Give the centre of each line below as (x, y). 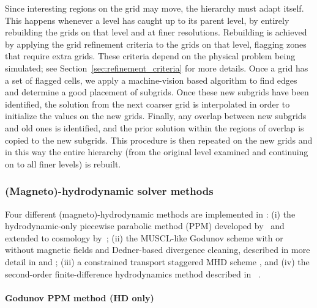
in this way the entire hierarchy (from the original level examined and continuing (157, 152)
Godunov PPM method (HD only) (80, 297)
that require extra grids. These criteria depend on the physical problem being (150, 56)
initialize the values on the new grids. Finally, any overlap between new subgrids (156, 116)
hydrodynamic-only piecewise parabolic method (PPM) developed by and (145, 226)
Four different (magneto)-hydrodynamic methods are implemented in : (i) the (150, 214)
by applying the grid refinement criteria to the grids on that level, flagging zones (156, 44)
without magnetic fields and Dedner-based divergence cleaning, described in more (158, 250)
